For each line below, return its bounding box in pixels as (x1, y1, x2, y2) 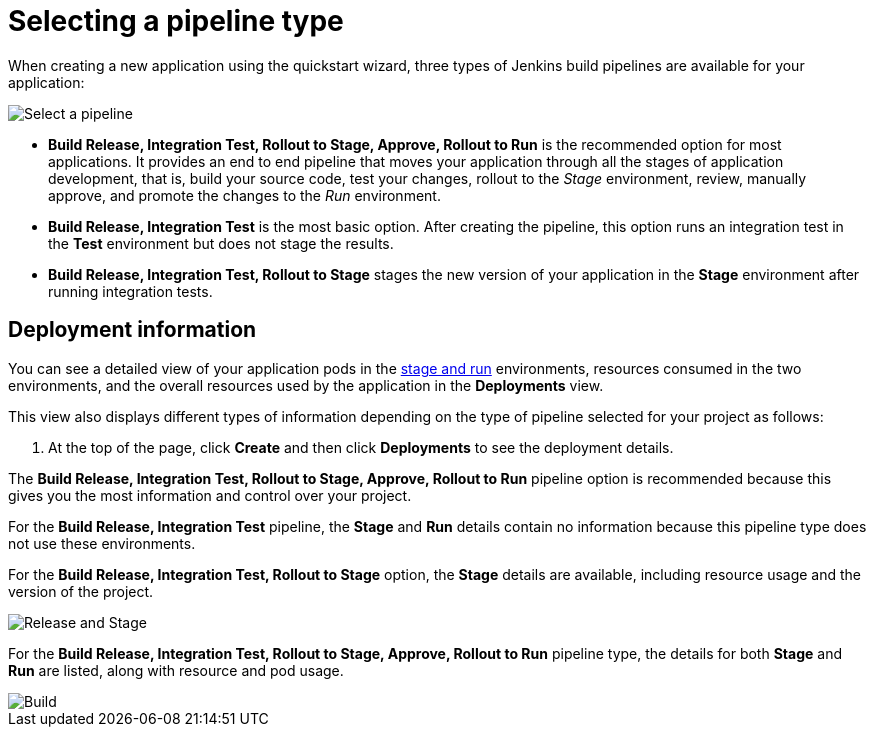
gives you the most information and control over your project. (8, 486, 412, 504)
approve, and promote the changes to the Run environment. (48, 186, 441, 204)
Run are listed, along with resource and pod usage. (8, 661, 344, 679)
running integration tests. (48, 282, 213, 300)
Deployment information (8, 317, 257, 343)
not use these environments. (8, 534, 196, 552)
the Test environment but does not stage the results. (48, 234, 394, 252)
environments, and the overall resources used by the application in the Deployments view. (8, 376, 604, 394)
